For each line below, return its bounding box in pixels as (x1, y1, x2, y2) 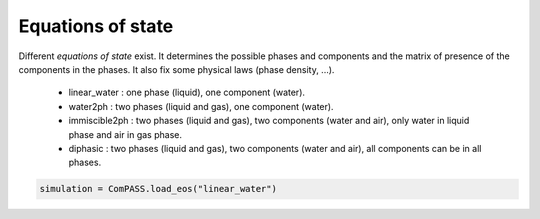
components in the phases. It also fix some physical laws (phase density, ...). (18, 63, 335, 75)
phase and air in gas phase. (68, 128, 182, 140)
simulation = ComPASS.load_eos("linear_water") (39, 183, 277, 195)
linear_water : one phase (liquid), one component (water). (68, 86, 305, 99)
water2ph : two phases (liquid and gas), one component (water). (68, 100, 334, 112)
